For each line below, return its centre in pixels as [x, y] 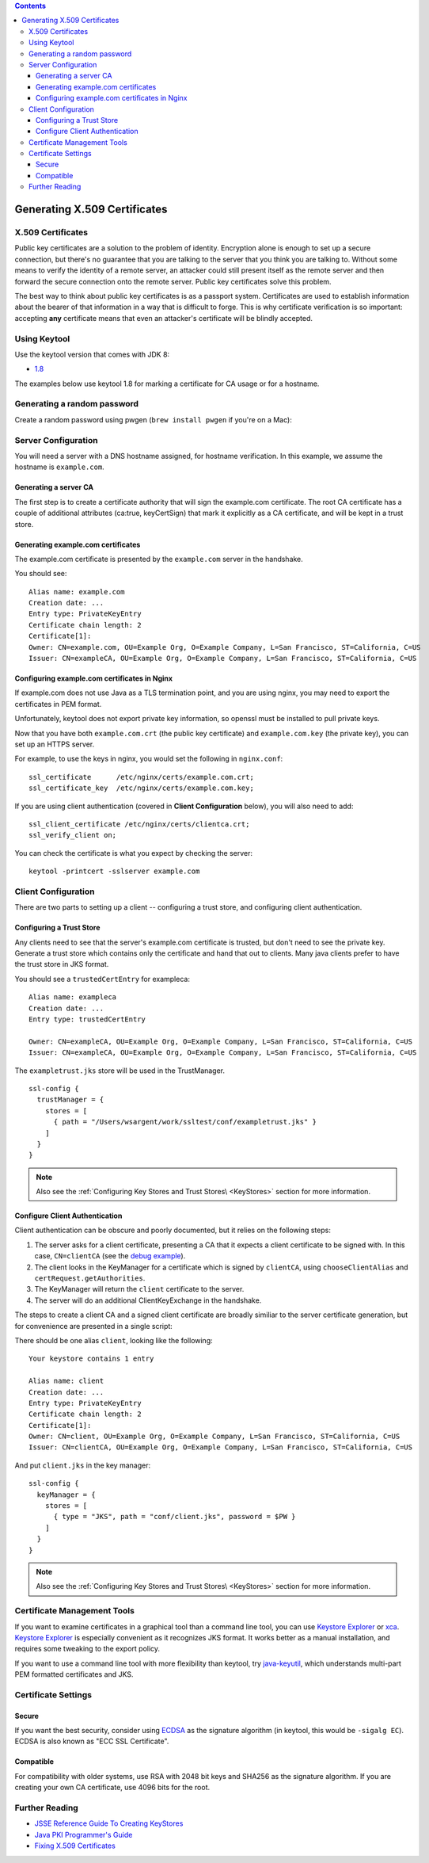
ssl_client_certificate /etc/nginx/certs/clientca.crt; [139, 824]
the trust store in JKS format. [62, 964]
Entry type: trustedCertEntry [87, 1019]
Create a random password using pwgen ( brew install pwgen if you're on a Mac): [153, 419]
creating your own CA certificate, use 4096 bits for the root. [112, 1788]
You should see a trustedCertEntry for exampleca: [102, 979]
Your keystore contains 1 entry [91, 1359]
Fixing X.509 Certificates [75, 1846]
